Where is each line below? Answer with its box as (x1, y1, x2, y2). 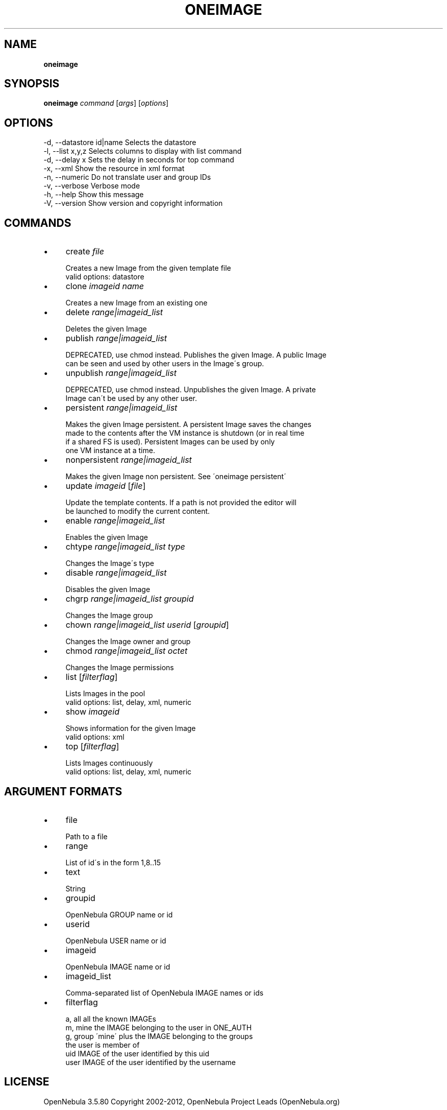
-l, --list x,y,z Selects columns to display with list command (43, 147, 242, 156)
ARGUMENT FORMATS (4, 785, 122, 798)
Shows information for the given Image (65, 724, 196, 733)
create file (65, 246, 104, 257)
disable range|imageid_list (65, 568, 167, 578)
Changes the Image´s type (65, 559, 154, 568)
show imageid (65, 706, 119, 717)
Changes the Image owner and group (65, 637, 191, 646)
